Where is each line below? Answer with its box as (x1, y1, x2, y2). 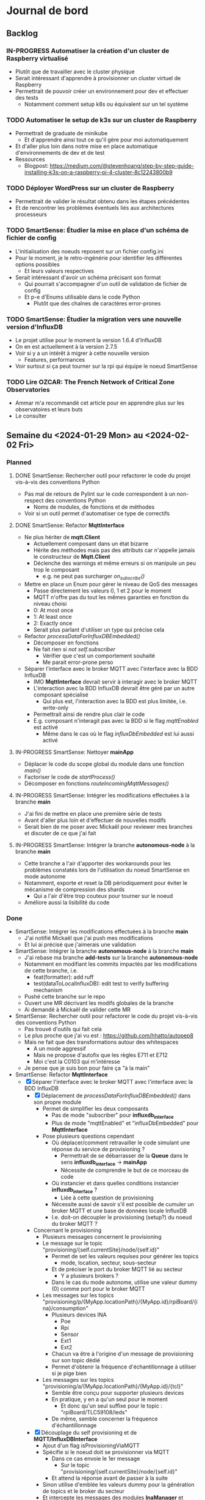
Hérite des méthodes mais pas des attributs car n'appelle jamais (33, 547, 195, 554)
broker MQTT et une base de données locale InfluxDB (51, 1207, 187, 1214)
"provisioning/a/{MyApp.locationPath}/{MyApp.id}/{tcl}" (42, 1382, 184, 1390)
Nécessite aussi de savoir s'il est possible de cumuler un (51, 1200, 194, 1207)
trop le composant (33, 566, 80, 573)
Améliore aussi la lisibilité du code (24, 898, 110, 906)
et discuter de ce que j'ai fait (24, 829, 96, 837)
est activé (33, 723, 59, 731)
